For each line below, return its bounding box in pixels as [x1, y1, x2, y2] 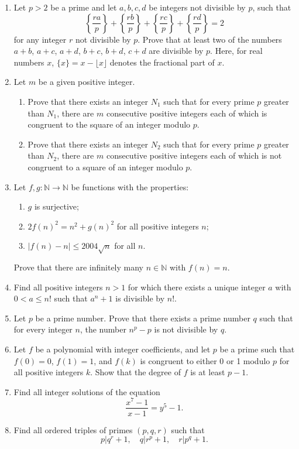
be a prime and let [50, 1, 117, 13]
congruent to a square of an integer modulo [28, 160, 183, 173]
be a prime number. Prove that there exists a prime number [35, 311, 250, 324]
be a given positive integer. [38, 76, 135, 88]
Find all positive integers [13, 280, 103, 293]
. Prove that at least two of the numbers [138, 33, 282, 45]
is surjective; [34, 200, 79, 212]
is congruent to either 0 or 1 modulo [140, 354, 270, 366]
